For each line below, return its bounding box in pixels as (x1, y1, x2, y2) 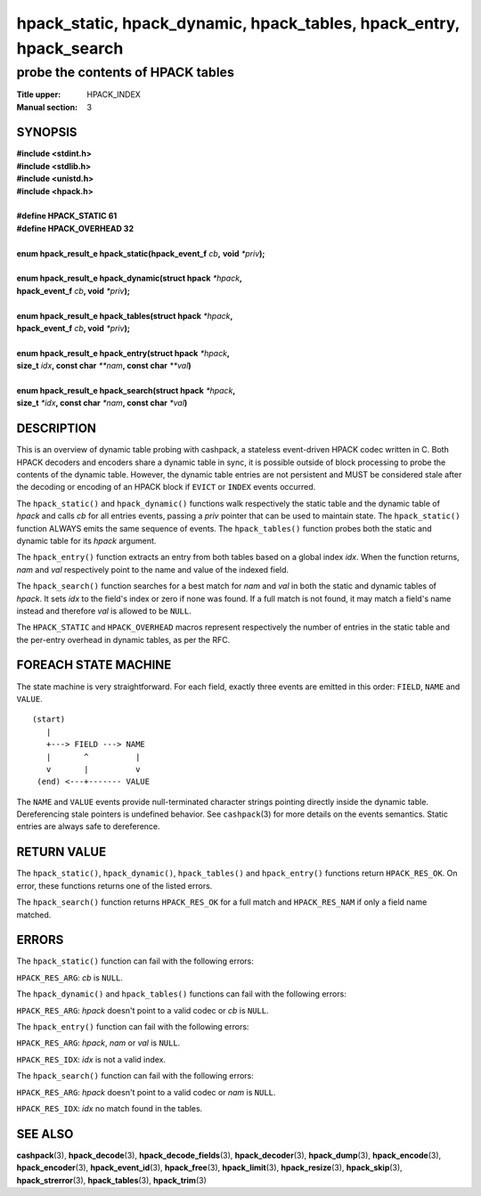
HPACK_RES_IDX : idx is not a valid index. (16, 1054, 167, 1064)
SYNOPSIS (16, 125, 77, 140)
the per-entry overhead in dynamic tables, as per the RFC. (16, 634, 231, 645)
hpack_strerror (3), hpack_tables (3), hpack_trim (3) (16, 1175, 207, 1185)
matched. (16, 909, 52, 920)
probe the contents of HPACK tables (16, 64, 235, 80)
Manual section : (16, 102, 78, 112)
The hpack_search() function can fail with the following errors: (16, 1070, 254, 1081)
